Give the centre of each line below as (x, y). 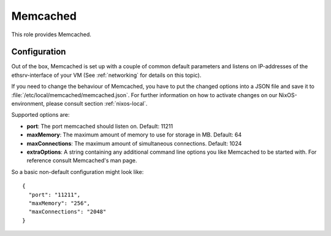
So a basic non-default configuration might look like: (78, 171)
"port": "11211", (55, 195)
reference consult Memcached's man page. (82, 160)
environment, (28, 104)
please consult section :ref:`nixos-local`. (97, 104)
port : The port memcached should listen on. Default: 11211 (100, 126)
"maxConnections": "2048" (67, 212)
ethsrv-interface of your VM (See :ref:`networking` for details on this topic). (106, 75)
